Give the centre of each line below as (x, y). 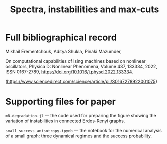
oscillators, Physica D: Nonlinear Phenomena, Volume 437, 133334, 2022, (81, 66)
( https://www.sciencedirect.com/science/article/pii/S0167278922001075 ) (81, 81)
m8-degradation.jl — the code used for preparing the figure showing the (81, 115)
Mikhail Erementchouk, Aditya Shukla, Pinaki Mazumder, (63, 51)
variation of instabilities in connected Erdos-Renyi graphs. (65, 121)
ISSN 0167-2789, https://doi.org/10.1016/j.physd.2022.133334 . (69, 72)
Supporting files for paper (60, 102)
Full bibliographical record (61, 37)
